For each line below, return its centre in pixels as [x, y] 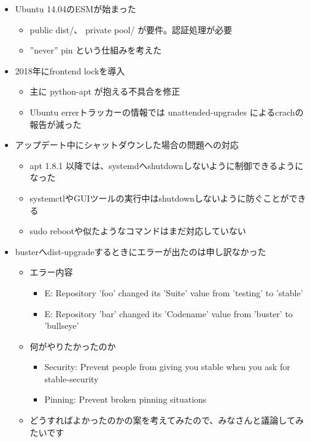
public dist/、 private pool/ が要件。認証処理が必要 [131, 29]
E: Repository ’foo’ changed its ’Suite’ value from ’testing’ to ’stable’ [174, 292]
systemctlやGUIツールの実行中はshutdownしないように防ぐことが [159, 198]
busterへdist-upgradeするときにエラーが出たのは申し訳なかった [141, 251]
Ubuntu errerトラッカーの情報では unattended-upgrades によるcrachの [167, 112]
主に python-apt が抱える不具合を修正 [105, 91]
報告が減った [56, 124]
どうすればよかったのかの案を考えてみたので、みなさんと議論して [162, 420]
